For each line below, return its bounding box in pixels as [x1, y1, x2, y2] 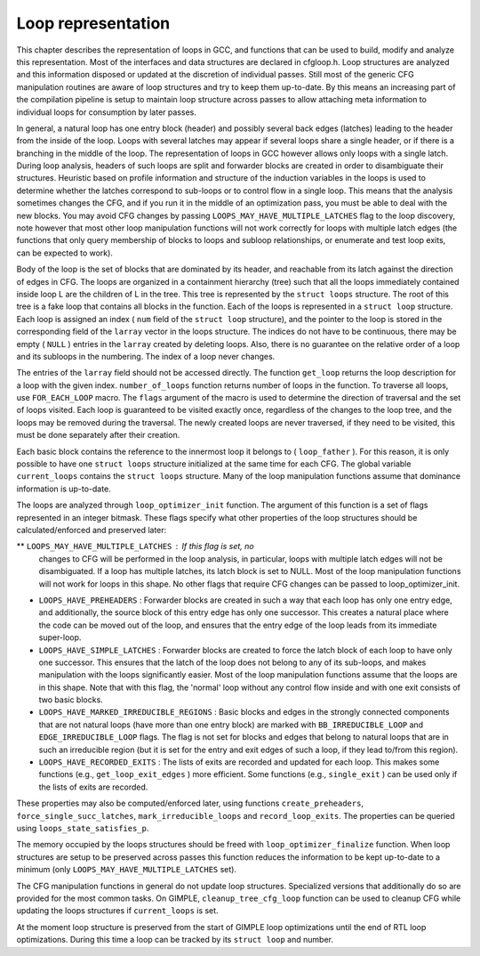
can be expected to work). [16, 247, 113, 258]
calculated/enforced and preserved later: [16, 525, 167, 535]
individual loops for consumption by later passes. [16, 107, 197, 117]
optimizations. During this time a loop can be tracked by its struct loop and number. [16, 935, 333, 945]
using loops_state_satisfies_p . [16, 822, 149, 833]
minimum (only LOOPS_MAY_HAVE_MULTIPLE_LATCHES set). [16, 864, 237, 875]
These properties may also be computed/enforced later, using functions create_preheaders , [16, 798, 364, 809]
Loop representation [16, 13, 171, 33]
